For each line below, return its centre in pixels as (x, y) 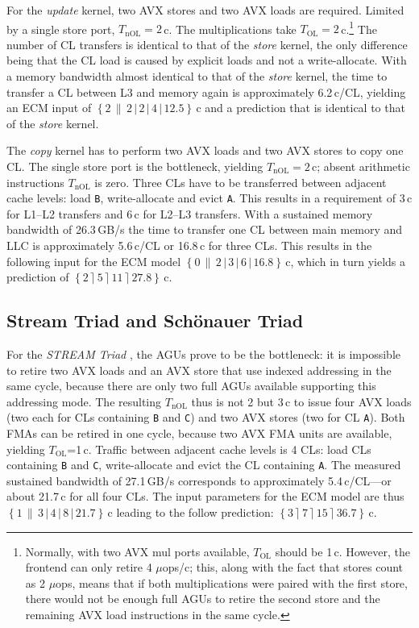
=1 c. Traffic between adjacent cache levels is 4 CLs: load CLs (219, 449)
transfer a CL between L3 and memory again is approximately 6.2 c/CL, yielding (206, 91)
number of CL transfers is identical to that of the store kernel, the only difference (207, 44)
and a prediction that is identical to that (305, 108)
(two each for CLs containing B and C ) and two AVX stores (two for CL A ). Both (206, 417)
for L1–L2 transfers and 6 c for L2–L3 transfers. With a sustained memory (190, 213)
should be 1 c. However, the (343, 551)
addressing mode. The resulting (84, 401)
